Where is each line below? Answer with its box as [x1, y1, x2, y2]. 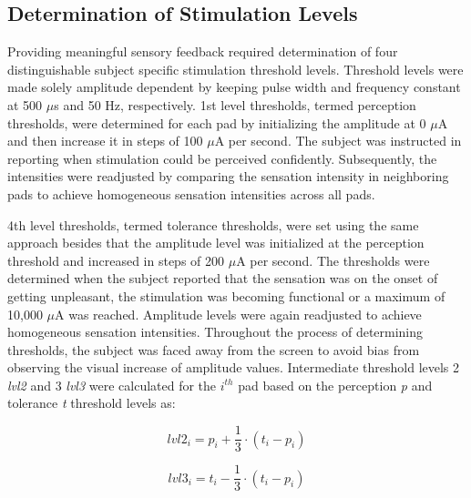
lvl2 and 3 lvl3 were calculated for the [7, 375, 217, 394]
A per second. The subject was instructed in [214, 131, 462, 150]
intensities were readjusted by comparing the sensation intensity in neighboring [7, 167, 449, 186]
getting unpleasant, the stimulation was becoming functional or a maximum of [7, 286, 445, 305]
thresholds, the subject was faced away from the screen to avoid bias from [7, 340, 420, 359]
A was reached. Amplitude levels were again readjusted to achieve [55, 304, 422, 323]
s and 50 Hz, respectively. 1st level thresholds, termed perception [54, 95, 416, 114]
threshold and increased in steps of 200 [7, 250, 224, 269]
